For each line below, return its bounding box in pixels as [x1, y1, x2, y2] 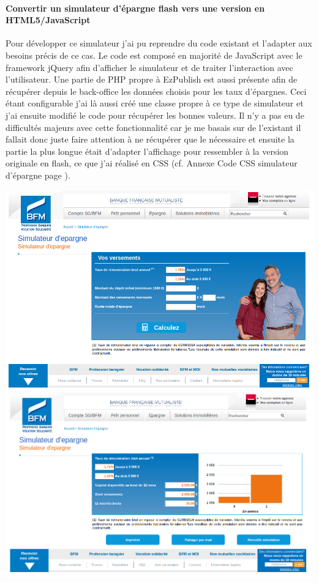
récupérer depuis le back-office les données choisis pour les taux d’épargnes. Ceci [6, 84, 307, 97]
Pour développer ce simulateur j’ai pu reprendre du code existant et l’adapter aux [6, 37, 312, 50]
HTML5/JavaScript [6, 13, 91, 26]
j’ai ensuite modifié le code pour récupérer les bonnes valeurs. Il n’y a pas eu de [6, 108, 304, 121]
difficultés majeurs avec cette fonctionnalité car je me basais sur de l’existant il [6, 121, 301, 133]
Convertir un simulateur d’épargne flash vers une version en [6, 1, 265, 14]
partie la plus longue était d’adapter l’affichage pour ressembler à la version [6, 144, 289, 157]
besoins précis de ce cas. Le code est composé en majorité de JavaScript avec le [6, 48, 302, 61]
